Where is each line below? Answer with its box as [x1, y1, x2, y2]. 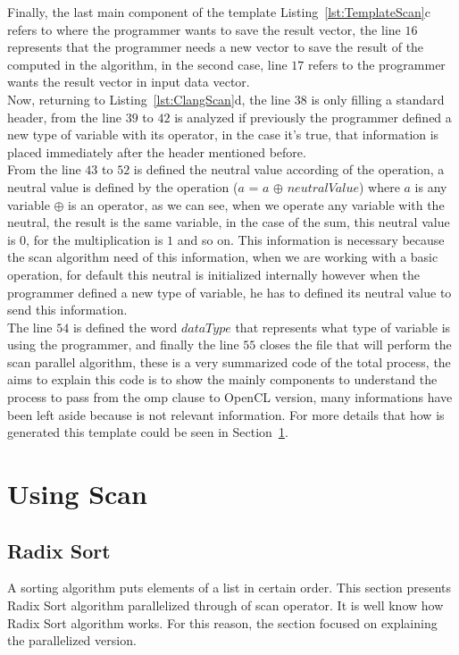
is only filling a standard [311, 89, 445, 108]
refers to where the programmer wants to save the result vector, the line [7, 20, 401, 38]
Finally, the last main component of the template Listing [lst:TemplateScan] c [7, 3, 430, 21]
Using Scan [7, 475, 147, 512]
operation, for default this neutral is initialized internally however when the [7, 265, 421, 283]
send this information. [7, 300, 128, 319]
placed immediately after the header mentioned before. [7, 142, 306, 161]
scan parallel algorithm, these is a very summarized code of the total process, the [7, 352, 451, 371]
